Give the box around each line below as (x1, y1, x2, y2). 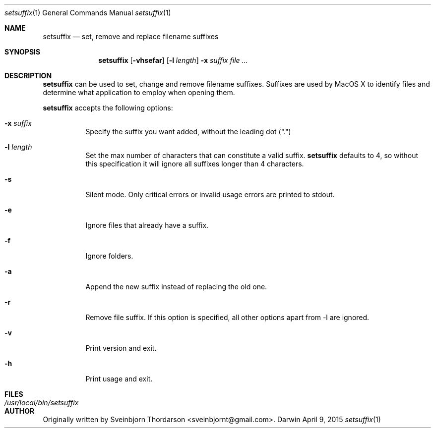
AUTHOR (4, 407, 35, 415)
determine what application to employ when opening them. (43, 88, 235, 97)
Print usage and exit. (85, 375, 153, 383)
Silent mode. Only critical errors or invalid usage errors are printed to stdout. (85, 190, 335, 199)
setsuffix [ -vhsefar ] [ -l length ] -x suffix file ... (98, 56, 248, 64)
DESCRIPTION (4, 71, 52, 80)
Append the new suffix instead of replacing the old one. (85, 282, 267, 291)
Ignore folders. (85, 252, 133, 260)
